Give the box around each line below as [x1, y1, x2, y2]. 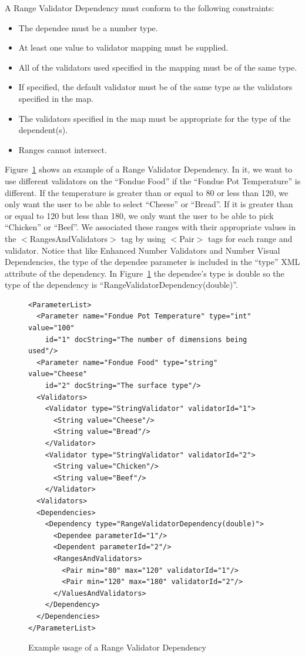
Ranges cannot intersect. [18, 143, 107, 155]
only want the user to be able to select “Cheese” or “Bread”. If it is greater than [5, 198, 293, 210]
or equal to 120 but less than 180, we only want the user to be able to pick [5, 209, 274, 221]
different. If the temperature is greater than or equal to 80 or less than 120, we [5, 186, 289, 198]
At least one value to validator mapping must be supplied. [18, 41, 229, 54]
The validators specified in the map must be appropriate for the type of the [18, 112, 291, 124]
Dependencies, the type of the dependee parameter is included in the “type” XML [5, 255, 300, 268]
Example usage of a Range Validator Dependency [28, 641, 206, 653]
